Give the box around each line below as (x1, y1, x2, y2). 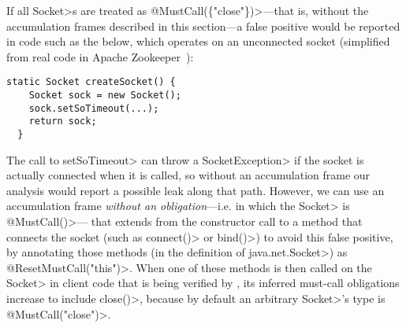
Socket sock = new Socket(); (28, 90, 181, 101)
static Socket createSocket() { (6, 76, 176, 88)
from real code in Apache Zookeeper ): (6, 48, 194, 64)
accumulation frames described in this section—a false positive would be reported (6, 17, 400, 34)
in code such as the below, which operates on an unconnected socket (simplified (6, 33, 390, 50)
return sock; (28, 116, 97, 127)
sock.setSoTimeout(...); (28, 102, 159, 114)
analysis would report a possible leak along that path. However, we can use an (6, 182, 385, 198)
